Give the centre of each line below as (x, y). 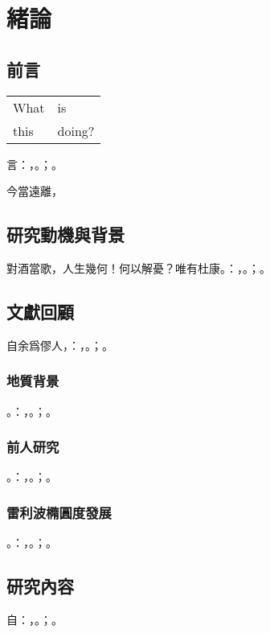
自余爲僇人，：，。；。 (60, 345)
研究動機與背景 (65, 234)
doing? (76, 130)
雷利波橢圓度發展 (59, 512)
